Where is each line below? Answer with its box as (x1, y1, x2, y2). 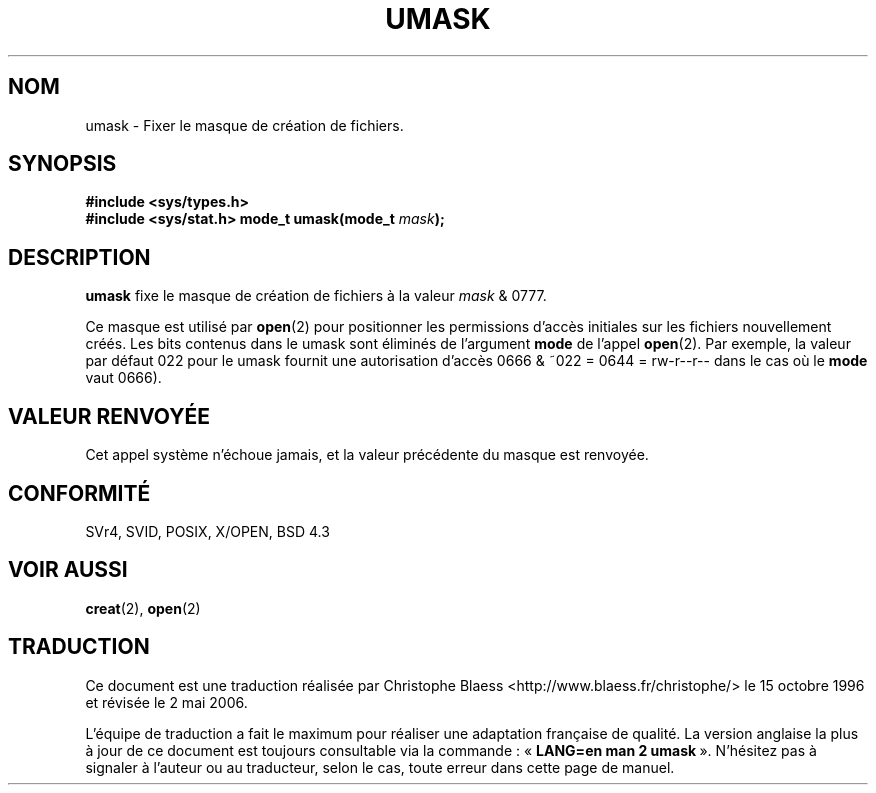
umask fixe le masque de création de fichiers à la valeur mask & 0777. (85, 287, 547, 305)
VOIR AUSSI (8, 557, 128, 583)
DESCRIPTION (8, 244, 151, 270)
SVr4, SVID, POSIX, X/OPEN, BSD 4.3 (85, 522, 330, 540)
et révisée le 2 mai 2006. (85, 693, 248, 711)
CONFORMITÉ (8, 480, 151, 506)
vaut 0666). (85, 369, 162, 387)
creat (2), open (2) (85, 599, 201, 617)
